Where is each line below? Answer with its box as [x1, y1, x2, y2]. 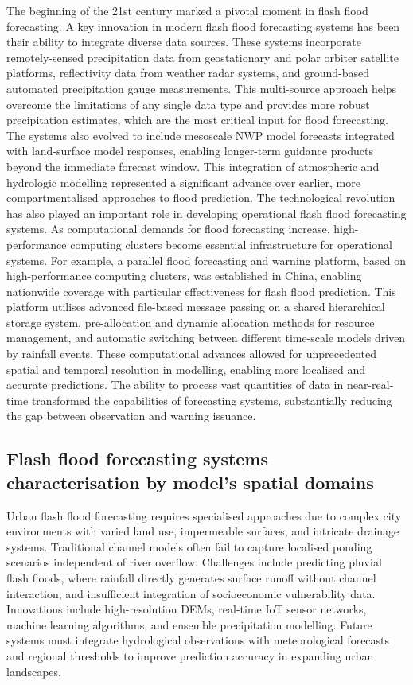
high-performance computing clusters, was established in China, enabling [6, 267, 362, 284]
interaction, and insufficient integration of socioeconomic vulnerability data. [6, 585, 376, 601]
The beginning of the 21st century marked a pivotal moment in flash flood [6, 2, 368, 18]
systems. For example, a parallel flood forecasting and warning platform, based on [6, 251, 407, 268]
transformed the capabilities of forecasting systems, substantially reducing [31, 391, 392, 408]
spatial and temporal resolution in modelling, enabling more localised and [6, 360, 366, 377]
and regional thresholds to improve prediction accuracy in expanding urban [6, 647, 374, 664]
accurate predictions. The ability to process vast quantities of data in [6, 376, 344, 393]
